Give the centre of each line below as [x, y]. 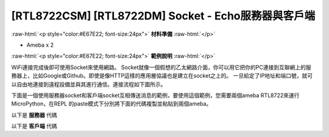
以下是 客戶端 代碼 [34, 126]
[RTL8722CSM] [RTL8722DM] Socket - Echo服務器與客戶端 [163, 16]
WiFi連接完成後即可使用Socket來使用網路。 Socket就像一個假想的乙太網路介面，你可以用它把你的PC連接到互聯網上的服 [161, 67]
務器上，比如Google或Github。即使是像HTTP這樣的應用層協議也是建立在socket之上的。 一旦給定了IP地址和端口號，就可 [162, 76]
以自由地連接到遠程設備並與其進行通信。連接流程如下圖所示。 [89, 84]
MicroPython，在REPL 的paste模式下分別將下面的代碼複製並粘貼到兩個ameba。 [111, 104]
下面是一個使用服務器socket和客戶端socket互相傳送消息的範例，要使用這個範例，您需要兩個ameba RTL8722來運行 [155, 95]
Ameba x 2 [40, 45]
